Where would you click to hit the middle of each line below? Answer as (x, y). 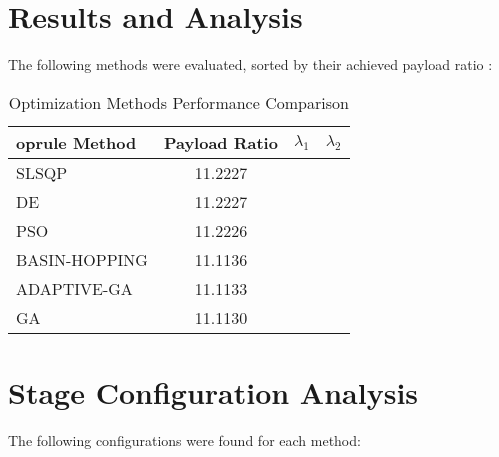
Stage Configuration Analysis (213, 391)
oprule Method (76, 142)
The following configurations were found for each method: (184, 439)
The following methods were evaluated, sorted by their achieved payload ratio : (250, 64)
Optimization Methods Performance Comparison (178, 102)
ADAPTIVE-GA (74, 288)
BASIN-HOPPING (82, 259)
